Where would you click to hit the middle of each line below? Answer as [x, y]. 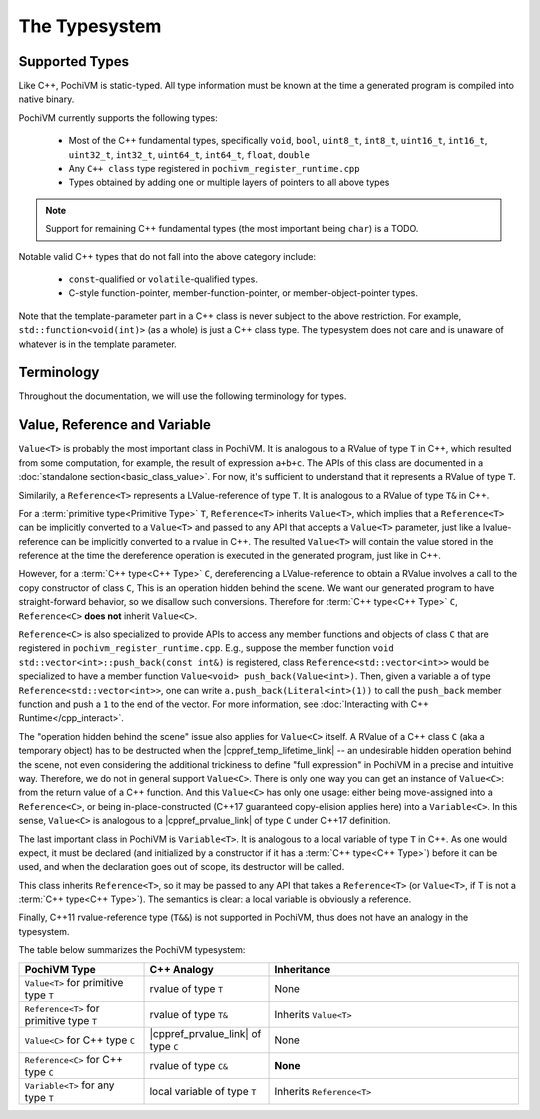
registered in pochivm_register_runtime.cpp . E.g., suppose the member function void [206, 648]
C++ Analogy [181, 969]
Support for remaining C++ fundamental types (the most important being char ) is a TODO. [232, 229]
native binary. [46, 99]
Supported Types [74, 61]
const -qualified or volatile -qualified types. [163, 279]
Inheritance [302, 969]
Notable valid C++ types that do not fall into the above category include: [167, 256]
